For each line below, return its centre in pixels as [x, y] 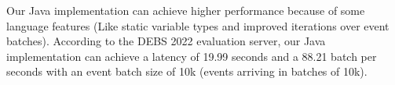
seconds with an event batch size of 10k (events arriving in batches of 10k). [187, 71]
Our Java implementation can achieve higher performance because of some [186, 10]
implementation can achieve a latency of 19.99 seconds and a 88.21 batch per [192, 56]
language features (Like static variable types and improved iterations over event [198, 25]
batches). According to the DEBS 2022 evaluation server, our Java [166, 41]
